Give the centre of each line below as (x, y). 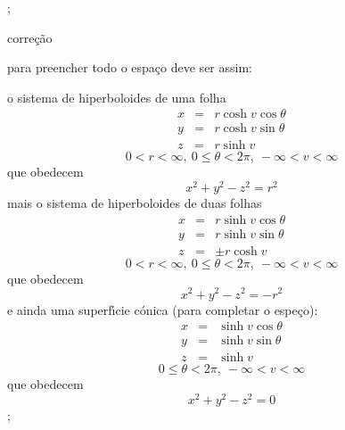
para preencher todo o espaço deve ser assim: (130, 67)
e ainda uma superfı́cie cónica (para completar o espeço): (163, 309)
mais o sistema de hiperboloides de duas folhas (135, 203)
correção (30, 37)
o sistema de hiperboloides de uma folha (117, 97)
